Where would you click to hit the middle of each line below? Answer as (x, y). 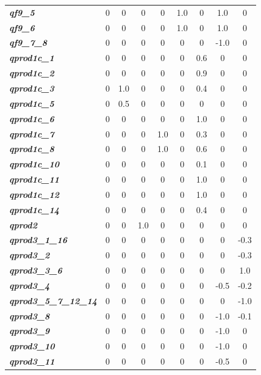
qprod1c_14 (34, 209)
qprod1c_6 (32, 118)
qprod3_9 (30, 331)
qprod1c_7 (32, 133)
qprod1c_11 (34, 179)
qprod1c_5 (32, 103)
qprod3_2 (30, 255)
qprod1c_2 (32, 73)
